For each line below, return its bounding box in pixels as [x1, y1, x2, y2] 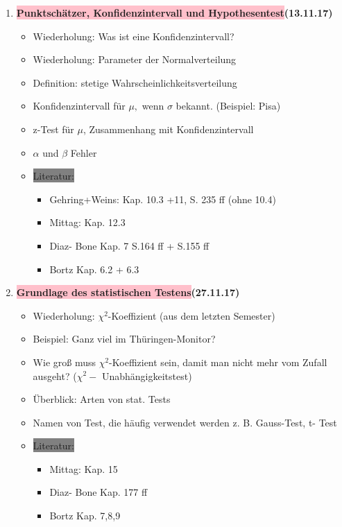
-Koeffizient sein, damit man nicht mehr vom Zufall [109, 354, 327, 369]
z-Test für [33, 121, 74, 136]
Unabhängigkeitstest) [101, 368, 192, 383]
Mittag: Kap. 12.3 [49, 215, 126, 230]
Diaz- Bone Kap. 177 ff [49, 485, 148, 499]
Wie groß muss [33, 354, 96, 369]
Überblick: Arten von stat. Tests [33, 392, 171, 406]
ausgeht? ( [33, 368, 77, 383]
